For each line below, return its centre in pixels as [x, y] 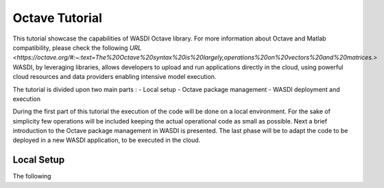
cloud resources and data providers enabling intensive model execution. [115, 77]
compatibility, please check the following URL [77, 47]
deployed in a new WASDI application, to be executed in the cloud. [107, 140]
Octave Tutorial [57, 18]
